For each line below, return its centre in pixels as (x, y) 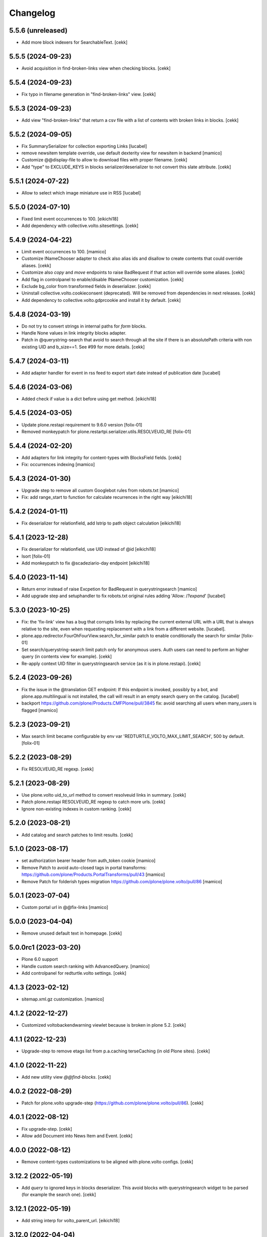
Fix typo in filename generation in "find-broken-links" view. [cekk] (89, 94)
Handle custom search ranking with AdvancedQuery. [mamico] (86, 966)
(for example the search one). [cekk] (59, 1194)
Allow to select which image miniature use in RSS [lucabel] (81, 192)
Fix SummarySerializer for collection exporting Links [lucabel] (84, 146)
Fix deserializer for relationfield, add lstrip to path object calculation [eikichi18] (101, 523)
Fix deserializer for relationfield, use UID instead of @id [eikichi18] (89, 549)
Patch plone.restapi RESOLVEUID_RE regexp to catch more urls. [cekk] (93, 802)
